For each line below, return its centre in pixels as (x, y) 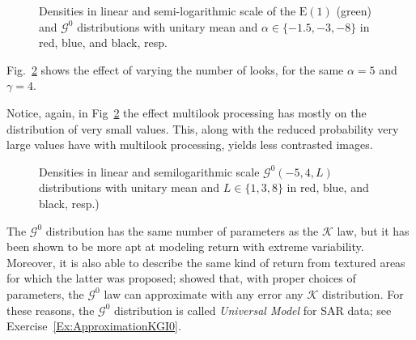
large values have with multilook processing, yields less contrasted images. (190, 144)
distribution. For (363, 293)
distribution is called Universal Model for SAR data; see (253, 310)
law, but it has (373, 230)
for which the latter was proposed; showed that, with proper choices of (181, 278)
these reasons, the (51, 310)
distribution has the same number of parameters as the (182, 230)
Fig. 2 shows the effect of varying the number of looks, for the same (175, 69)
